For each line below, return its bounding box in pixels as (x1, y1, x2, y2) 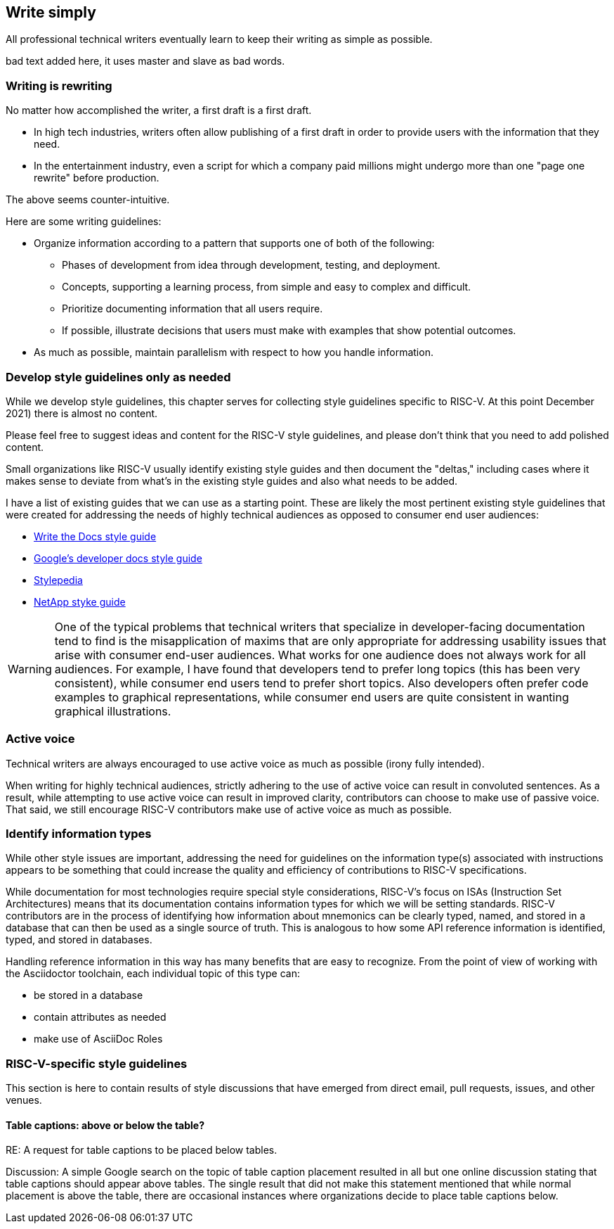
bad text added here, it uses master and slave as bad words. (6, 55, 285, 68)
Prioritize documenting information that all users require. (62, 303, 323, 315)
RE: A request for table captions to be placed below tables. (6, 1144, 277, 1157)
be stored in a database (34, 989, 143, 1002)
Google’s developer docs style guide (34, 552, 202, 564)
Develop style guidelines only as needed (6, 369, 231, 384)
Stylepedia (34, 573, 83, 586)
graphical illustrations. (54, 703, 171, 718)
